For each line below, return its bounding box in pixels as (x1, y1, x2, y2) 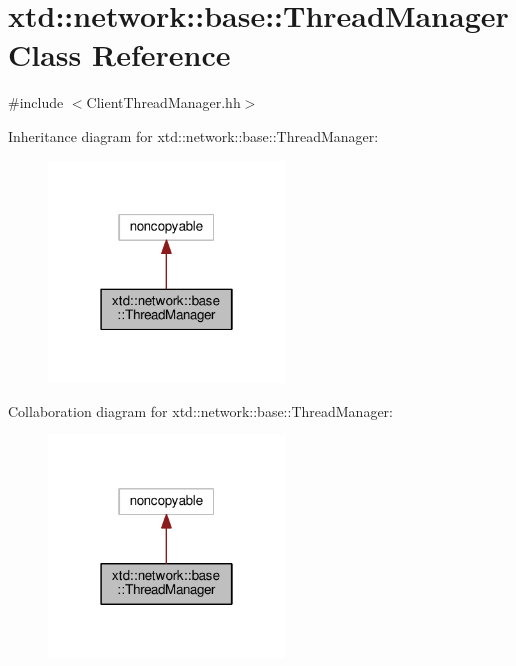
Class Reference (8, 34, 231, 75)
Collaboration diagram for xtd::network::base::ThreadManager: (8, 400, 393, 421)
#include (8, 92, 64, 113)
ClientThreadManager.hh (86, 92, 241, 113)
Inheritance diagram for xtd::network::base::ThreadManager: (8, 125, 379, 146)
